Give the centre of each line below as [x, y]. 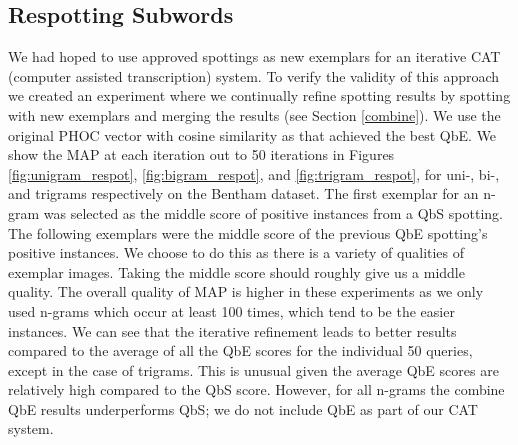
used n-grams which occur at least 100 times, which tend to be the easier [231, 310]
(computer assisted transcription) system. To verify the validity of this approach [254, 75]
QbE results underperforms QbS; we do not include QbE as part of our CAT [243, 408]
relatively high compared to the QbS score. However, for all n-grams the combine [256, 389]
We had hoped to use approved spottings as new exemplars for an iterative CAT [254, 56]
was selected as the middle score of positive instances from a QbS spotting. [273, 212]
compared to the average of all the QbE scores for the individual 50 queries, [240, 350]
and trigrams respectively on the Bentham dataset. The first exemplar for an [243, 193]
